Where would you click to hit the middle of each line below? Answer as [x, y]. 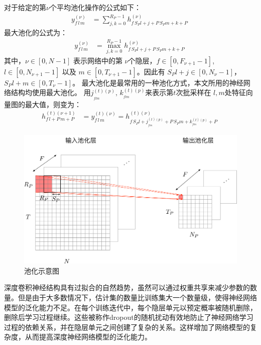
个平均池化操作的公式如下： [95, 7]
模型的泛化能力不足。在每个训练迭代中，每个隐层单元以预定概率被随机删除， [130, 307]
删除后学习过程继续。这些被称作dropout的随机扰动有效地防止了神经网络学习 [129, 317]
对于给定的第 [25, 7]
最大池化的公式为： [36, 32]
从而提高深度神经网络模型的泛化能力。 [88, 337]
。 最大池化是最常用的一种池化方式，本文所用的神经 [158, 82]
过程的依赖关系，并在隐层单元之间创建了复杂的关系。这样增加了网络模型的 [127, 327]
